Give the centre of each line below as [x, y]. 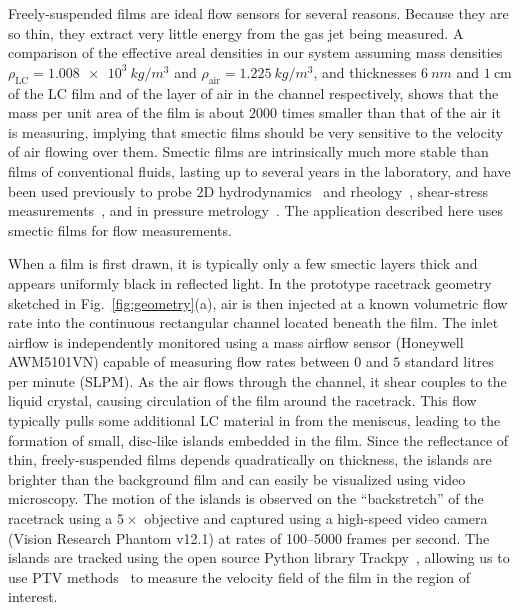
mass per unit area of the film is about [126, 112]
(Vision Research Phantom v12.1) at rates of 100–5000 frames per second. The [249, 537]
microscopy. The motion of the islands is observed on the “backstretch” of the [246, 498]
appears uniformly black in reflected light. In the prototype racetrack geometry [250, 282]
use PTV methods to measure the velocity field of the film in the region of [239, 576]
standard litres [449, 361]
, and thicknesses [365, 71]
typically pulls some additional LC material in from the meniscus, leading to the [254, 420]
